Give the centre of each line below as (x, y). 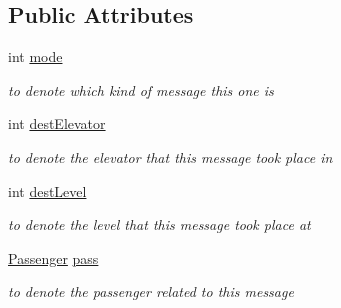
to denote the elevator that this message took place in (170, 156)
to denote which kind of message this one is (141, 89)
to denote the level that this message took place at (159, 224)
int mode (35, 56)
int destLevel (47, 190)
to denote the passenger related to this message (151, 291)
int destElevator (57, 123)
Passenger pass (53, 257)
